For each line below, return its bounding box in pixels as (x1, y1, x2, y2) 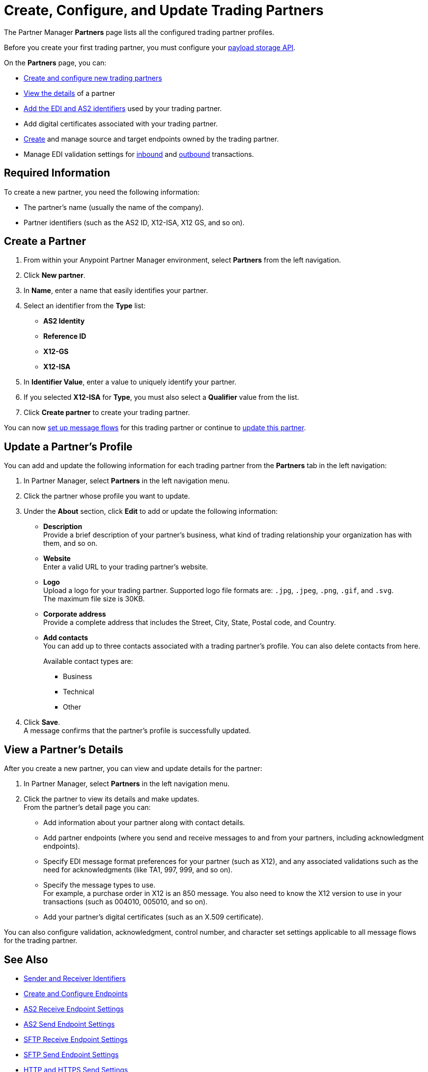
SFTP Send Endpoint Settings (24, 1050, 119, 1059)
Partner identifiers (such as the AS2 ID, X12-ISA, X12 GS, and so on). (24, 218, 245, 227)
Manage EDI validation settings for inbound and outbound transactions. (24, 149, 254, 158)
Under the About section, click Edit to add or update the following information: (24, 507, 278, 516)
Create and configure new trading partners (24, 73, 162, 82)
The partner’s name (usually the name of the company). (24, 203, 204, 211)
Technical (63, 687, 94, 696)
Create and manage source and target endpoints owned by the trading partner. (24, 134, 279, 143)
